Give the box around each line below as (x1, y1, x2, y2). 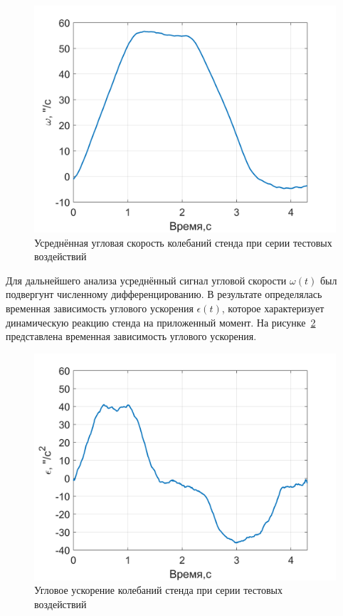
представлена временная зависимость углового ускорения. (6, 329, 257, 344)
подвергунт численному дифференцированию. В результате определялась (6, 287, 322, 302)
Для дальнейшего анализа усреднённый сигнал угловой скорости (6, 272, 287, 287)
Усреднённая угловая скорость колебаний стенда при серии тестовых (34, 235, 332, 250)
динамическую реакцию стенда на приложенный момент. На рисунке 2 (6, 314, 316, 329)
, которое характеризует (221, 300, 324, 315)
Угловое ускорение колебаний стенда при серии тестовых (34, 582, 283, 597)
